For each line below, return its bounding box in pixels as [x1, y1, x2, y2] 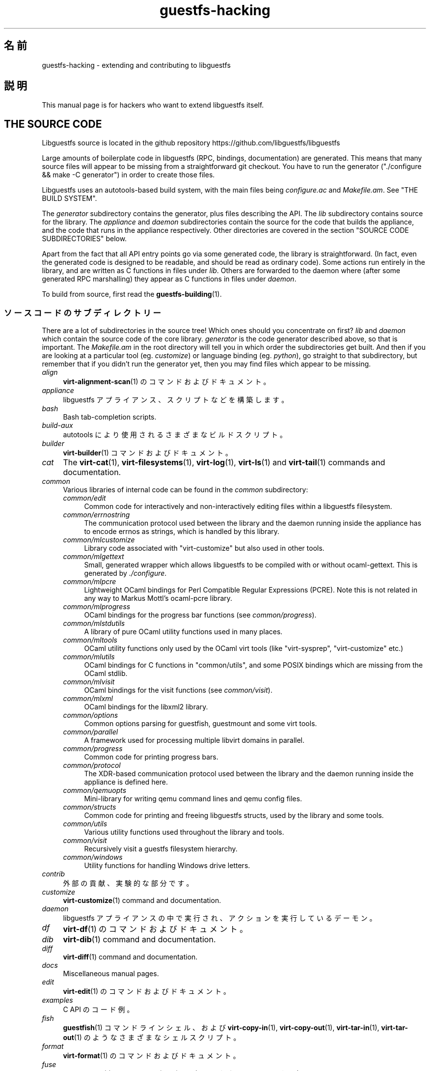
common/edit [63, 494, 106, 503]
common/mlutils [63, 652, 115, 661]
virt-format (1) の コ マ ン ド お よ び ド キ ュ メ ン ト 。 [63, 1051, 240, 1060]
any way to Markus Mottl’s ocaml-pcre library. [84, 594, 233, 603]
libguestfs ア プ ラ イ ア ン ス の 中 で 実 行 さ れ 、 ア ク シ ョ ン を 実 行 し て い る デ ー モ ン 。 [63, 914, 376, 923]
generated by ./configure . [84, 569, 167, 578]
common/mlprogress [63, 602, 131, 611]
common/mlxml [63, 694, 113, 703]
